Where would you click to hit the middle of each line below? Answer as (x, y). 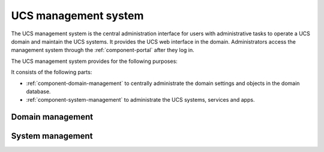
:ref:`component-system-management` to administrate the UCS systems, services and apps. (140, 100)
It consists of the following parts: (52, 72)
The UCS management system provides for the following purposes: (94, 61)
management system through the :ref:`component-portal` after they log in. (103, 50)
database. (38, 91)
